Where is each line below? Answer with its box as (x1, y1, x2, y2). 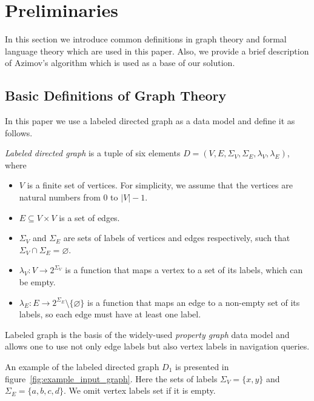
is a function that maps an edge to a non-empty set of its (87, 296, 300, 308)
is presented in (175, 360, 229, 373)
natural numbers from (19, 191, 101, 204)
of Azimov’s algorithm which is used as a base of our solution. (5, 56, 235, 69)
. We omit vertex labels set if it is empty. (64, 384, 216, 397)
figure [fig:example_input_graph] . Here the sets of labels (5, 372, 218, 385)
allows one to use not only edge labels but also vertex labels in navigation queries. (5, 340, 310, 353)
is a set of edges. (59, 211, 120, 224)
